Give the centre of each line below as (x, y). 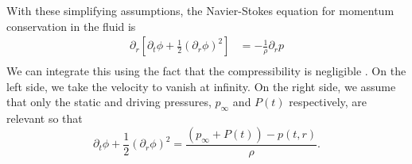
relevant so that (45, 118)
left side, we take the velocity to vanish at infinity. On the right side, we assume (201, 86)
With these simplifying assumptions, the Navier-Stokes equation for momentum (200, 10)
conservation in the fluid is (71, 26)
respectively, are (328, 102)
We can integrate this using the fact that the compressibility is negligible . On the (206, 71)
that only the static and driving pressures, (109, 102)
